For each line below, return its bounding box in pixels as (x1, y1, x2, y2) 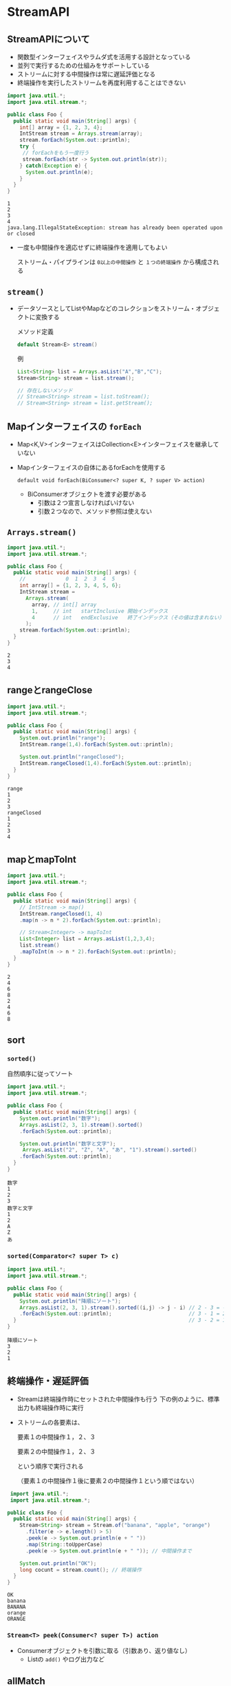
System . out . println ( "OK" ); (19, 1559, 97, 1567)
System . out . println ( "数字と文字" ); (19, 1140, 116, 1147)
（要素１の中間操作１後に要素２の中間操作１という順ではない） (16, 1476, 198, 1484)
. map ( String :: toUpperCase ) (25, 1541, 103, 1548)
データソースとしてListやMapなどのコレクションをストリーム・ (16, 304, 196, 312)
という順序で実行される (16, 1462, 84, 1470)
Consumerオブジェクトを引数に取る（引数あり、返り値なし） (16, 1646, 191, 1654)
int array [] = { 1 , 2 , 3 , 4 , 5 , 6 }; (19, 582, 122, 589)
